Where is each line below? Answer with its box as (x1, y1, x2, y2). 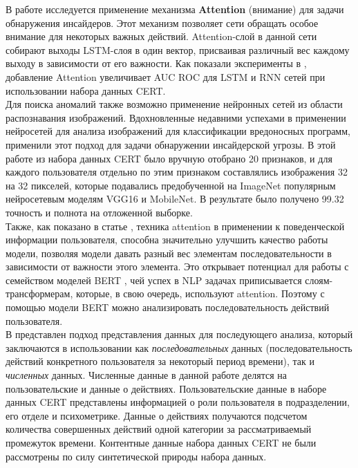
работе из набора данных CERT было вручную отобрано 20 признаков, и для (6, 151, 332, 165)
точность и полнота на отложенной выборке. (6, 205, 193, 219)
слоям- (305, 272, 333, 287)
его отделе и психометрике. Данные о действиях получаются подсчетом (6, 408, 308, 422)
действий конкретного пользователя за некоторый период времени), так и (6, 354, 314, 368)
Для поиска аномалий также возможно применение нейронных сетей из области (6, 97, 343, 111)
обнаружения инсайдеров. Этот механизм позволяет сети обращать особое (6, 15, 319, 30)
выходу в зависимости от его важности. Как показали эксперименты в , (6, 56, 307, 71)
